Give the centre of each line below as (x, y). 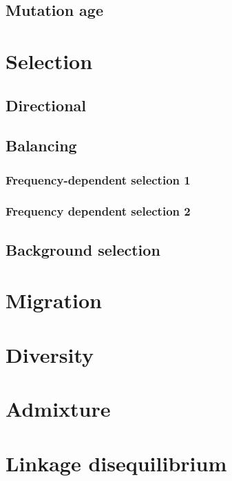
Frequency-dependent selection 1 (98, 179)
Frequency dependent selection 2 (98, 211)
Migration (54, 300)
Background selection (83, 249)
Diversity (50, 354)
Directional (46, 105)
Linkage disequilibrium (116, 463)
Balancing (41, 145)
